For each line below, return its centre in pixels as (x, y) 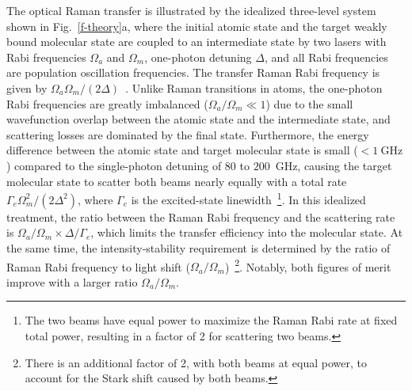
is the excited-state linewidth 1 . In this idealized (248, 198)
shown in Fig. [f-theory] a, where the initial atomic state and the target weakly (197, 26)
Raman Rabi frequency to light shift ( (98, 266)
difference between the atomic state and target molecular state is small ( (182, 150)
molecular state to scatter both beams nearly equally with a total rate (177, 181)
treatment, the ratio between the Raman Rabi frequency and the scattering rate (201, 216)
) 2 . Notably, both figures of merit (308, 265)
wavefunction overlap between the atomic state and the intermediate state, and (198, 119)
